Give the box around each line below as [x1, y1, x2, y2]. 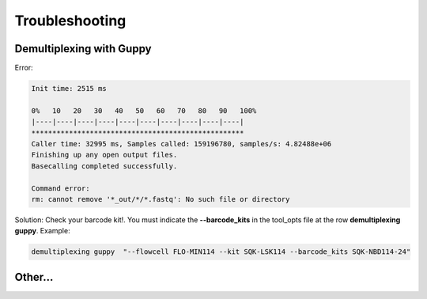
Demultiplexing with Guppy [14, 42, 152, 55]
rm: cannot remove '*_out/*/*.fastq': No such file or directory [31, 195, 290, 203]
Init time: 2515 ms [31, 84, 107, 93]
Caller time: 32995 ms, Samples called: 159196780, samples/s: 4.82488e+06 [31, 139, 332, 148]
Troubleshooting [14, 12, 127, 29]
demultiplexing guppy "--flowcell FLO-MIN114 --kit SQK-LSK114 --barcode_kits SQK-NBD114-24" [31, 248, 411, 256]
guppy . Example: [14, 226, 70, 236]
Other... [14, 270, 54, 284]
